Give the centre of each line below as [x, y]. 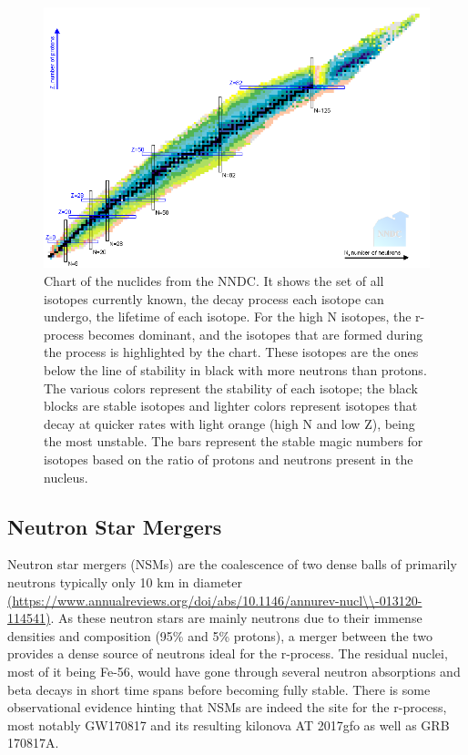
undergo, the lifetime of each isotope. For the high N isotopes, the [228, 316]
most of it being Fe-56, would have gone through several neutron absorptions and [234, 671]
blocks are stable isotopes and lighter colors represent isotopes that [231, 406]
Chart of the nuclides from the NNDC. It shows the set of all [214, 281]
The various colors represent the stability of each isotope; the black [231, 388]
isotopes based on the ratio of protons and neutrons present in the [229, 459]
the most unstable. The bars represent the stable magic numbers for [234, 441]
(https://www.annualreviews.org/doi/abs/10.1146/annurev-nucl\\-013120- [215, 600]
